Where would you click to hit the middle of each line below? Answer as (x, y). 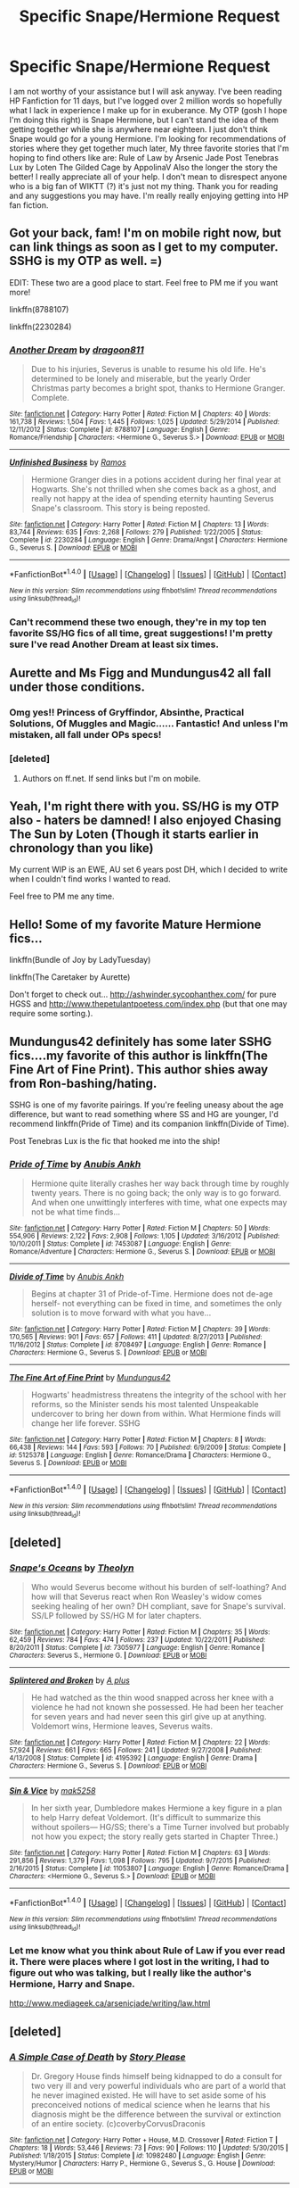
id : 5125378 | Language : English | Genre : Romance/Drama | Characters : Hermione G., (140, 1455)
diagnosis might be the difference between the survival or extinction (156, 2114)
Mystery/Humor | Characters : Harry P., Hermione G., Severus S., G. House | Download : (142, 2163)
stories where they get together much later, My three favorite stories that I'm (149, 148)
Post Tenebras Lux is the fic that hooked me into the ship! (115, 1141)
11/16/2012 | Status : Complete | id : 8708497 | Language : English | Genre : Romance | (138, 1345)
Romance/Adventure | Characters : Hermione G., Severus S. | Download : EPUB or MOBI (142, 1252)
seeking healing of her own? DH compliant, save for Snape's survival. (158, 1606)
